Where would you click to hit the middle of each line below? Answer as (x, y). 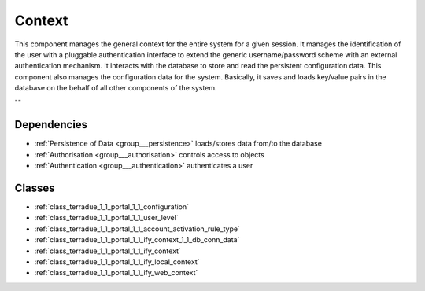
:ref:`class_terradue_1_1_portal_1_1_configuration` (111, 207)
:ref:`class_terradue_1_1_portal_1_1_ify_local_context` (117, 262)
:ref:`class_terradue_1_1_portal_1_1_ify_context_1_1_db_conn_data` (137, 240)
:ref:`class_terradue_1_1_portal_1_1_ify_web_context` (116, 273)
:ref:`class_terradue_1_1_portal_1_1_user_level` (106, 218)
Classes (35, 188)
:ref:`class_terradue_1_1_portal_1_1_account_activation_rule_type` (137, 229)
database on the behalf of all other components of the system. (116, 88)
